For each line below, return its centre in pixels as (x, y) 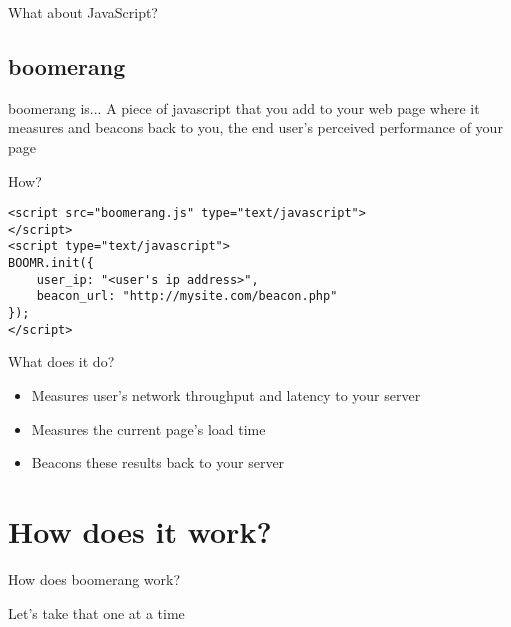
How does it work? (140, 530)
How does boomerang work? (94, 578)
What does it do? (61, 361)
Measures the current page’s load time (148, 428)
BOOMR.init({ (51, 263)
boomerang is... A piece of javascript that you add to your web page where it (244, 107)
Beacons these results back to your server (158, 462)
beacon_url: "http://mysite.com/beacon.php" (187, 296)
